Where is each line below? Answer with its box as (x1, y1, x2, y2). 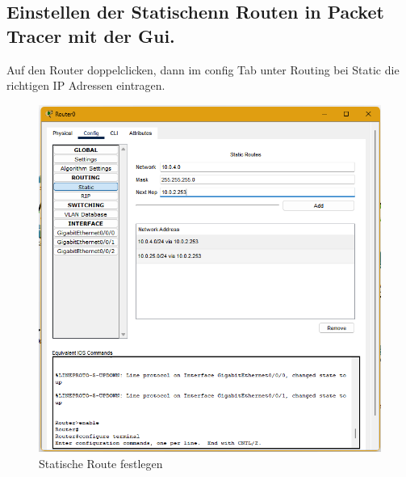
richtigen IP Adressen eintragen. (6, 77, 165, 94)
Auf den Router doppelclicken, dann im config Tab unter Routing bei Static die (6, 61, 400, 78)
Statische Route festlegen (39, 454, 163, 471)
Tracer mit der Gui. (6, 23, 175, 48)
